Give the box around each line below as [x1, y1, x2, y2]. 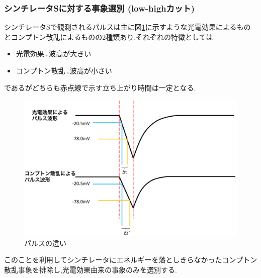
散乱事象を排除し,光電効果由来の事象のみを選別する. [4, 264, 177, 274]
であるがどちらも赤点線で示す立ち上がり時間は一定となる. [4, 82, 196, 92]
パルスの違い [24, 237, 66, 248]
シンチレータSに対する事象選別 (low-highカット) [4, 2, 195, 14]
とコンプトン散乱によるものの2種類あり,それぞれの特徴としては [4, 31, 213, 42]
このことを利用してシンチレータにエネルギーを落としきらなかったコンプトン [4, 254, 257, 265]
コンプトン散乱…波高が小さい [16, 65, 112, 75]
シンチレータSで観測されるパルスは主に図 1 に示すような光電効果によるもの [4, 22, 251, 32]
